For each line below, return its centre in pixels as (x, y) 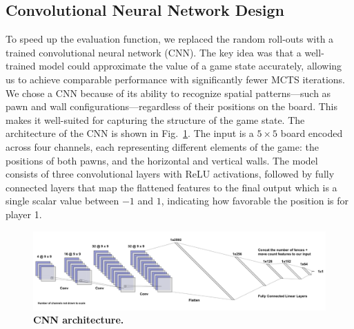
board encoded (312, 133)
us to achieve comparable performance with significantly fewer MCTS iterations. (175, 79)
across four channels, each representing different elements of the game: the (162, 146)
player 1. (24, 214)
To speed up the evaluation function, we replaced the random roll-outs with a (170, 39)
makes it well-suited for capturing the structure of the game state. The (155, 119)
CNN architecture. (79, 320)
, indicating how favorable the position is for (255, 201)
